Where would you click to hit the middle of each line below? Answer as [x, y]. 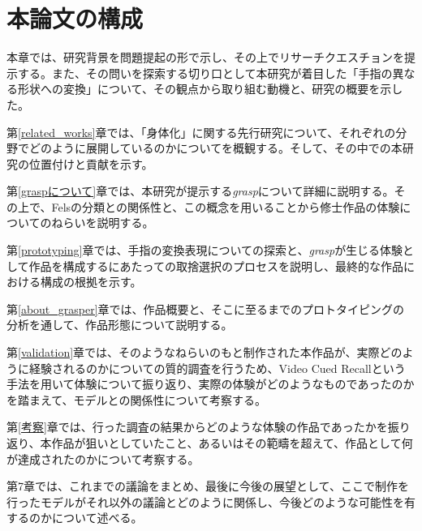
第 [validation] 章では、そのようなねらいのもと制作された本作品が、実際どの [205, 352]
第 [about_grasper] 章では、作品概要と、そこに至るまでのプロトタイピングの [206, 308]
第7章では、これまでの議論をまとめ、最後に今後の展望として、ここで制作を [208, 486]
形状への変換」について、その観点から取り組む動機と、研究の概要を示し [210, 89]
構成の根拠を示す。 [91, 282]
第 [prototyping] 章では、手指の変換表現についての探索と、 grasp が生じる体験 [205, 250]
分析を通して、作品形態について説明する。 [120, 325]
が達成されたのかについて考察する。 [103, 458]
